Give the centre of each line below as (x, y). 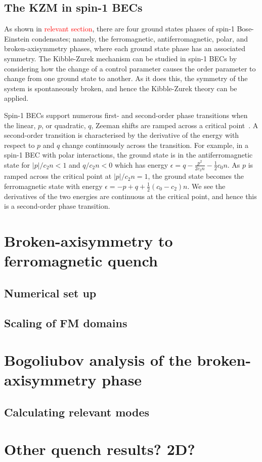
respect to (19, 145)
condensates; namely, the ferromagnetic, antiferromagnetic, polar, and (140, 38)
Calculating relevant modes (77, 412)
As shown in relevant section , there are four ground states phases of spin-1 (119, 29)
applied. (16, 98)
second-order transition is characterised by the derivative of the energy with (122, 135)
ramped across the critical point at (58, 176)
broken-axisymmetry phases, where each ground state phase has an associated (125, 48)
